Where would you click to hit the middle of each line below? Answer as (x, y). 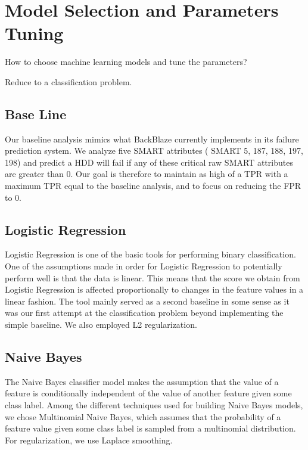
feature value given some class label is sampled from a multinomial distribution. (150, 428)
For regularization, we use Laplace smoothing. (89, 440)
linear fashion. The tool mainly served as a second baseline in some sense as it (147, 301)
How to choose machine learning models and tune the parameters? (126, 62)
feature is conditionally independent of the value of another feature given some (148, 393)
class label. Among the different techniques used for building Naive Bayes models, (154, 405)
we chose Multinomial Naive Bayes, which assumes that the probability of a (143, 416)
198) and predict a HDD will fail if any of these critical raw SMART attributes (149, 162)
